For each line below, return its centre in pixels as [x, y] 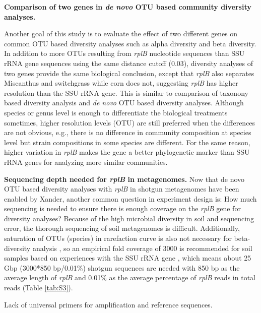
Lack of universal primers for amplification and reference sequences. [108, 304]
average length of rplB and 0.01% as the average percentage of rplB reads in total [130, 277]
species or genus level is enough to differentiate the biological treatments [116, 112]
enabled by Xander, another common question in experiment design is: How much [130, 198]
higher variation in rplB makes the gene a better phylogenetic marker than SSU [127, 152]
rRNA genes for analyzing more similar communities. [86, 162]
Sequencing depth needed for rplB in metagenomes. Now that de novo [124, 179]
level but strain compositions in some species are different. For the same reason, [127, 142]
